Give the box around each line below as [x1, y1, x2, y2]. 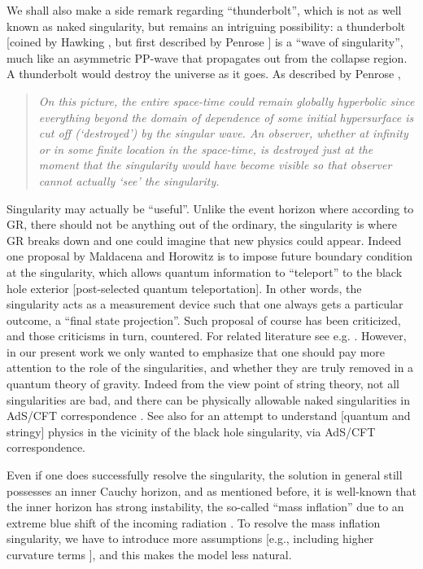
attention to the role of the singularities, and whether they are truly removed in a [7, 359, 414, 376]
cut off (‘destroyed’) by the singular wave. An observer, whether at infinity [38, 125, 408, 142]
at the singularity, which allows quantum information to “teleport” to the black [7, 263, 403, 280]
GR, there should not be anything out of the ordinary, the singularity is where [7, 216, 397, 233]
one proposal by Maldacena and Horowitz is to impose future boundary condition [7, 247, 412, 265]
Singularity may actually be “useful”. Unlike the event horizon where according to [7, 199, 414, 217]
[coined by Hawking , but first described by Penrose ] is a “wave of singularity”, [7, 33, 403, 50]
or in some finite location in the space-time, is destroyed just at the [38, 140, 373, 157]
